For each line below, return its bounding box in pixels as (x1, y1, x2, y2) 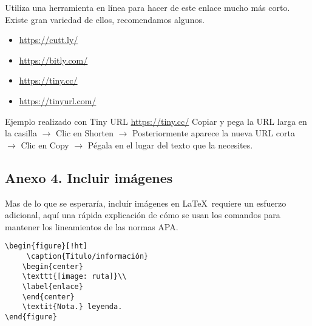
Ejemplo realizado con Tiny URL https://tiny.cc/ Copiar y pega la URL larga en (5, 115, 307, 127)
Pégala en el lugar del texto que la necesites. (87, 138, 253, 151)
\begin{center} (22, 262, 83, 271)
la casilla (5, 127, 37, 139)
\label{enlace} (22, 282, 83, 291)
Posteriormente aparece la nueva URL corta (132, 127, 295, 139)
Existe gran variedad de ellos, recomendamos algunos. (5, 13, 205, 25)
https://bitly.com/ (19, 53, 88, 66)
